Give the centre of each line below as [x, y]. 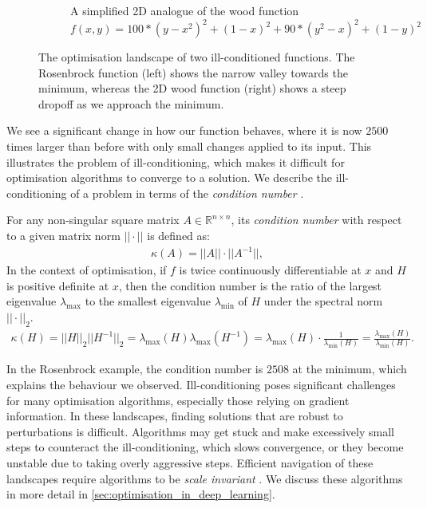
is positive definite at [58, 285]
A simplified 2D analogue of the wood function [185, 10]
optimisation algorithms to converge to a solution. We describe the [169, 177]
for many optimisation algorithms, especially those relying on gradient [178, 400]
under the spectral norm [323, 301]
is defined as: [178, 236]
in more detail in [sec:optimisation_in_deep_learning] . [141, 494]
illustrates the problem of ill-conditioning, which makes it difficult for [176, 161]
